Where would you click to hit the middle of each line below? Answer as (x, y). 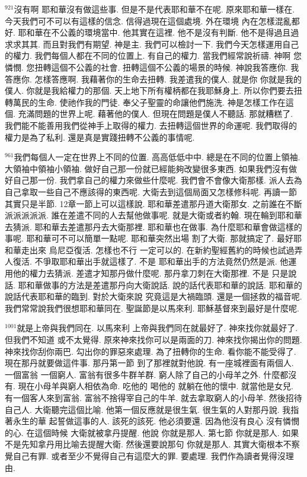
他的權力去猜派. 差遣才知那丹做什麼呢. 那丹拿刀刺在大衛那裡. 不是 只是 (151, 273)
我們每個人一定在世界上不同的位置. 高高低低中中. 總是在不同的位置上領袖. (157, 157)
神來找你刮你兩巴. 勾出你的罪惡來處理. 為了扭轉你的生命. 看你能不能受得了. (151, 351)
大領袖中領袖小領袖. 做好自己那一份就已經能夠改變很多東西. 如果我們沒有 (147, 168)
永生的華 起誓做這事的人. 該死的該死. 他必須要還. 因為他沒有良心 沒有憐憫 (156, 421)
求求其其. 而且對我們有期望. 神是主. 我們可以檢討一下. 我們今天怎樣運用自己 (152, 44)
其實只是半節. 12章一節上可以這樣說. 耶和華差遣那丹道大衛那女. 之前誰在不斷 (153, 203)
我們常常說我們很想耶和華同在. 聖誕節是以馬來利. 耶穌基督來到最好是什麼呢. (152, 308)
